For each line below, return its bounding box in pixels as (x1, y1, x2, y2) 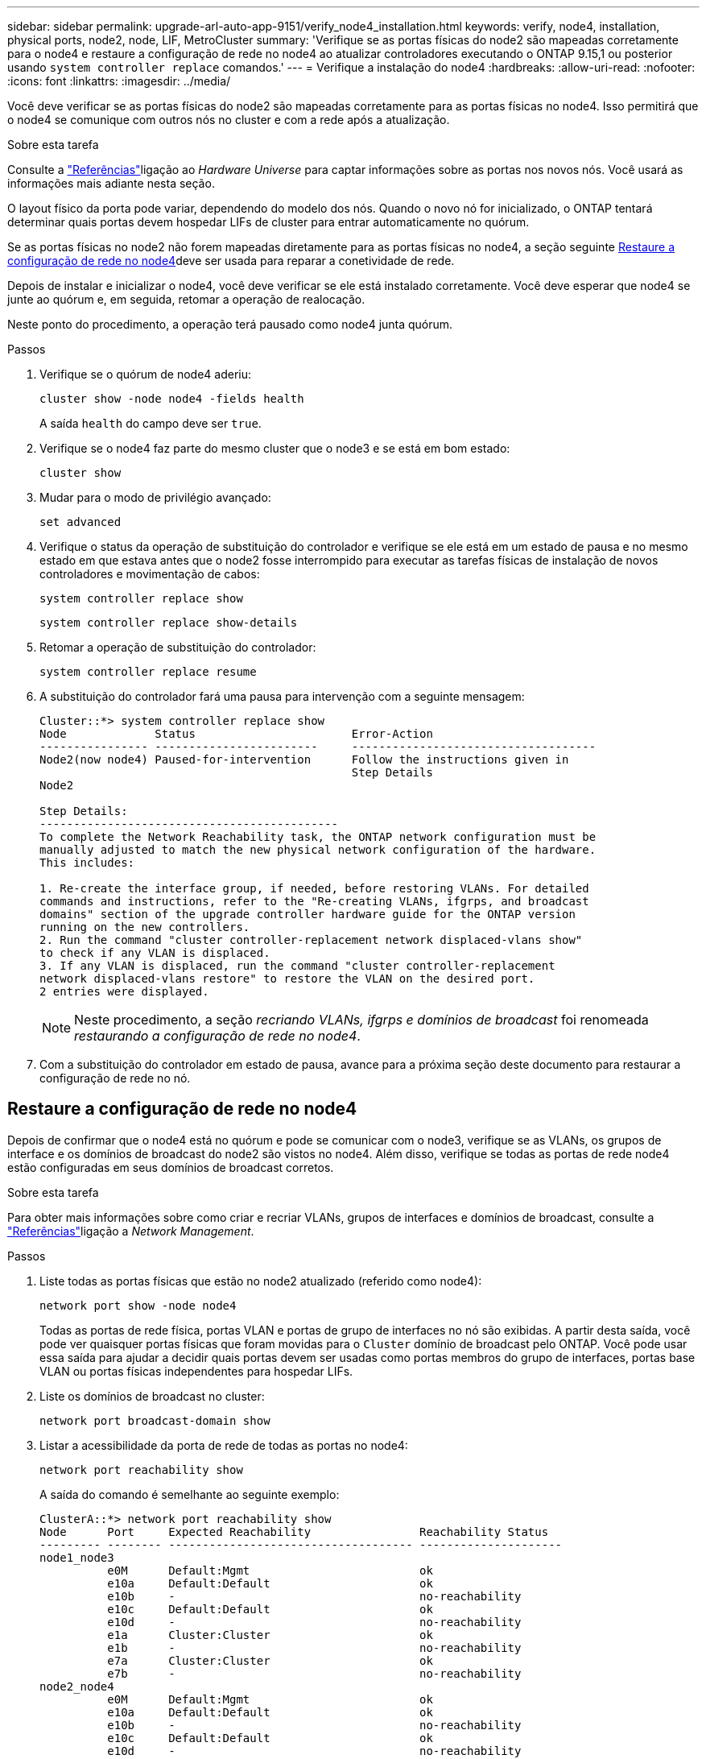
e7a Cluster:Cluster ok (107, 1653, 433, 1667)
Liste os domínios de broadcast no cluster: (39, 1389, 265, 1403)
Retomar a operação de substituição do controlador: (39, 640, 316, 654)
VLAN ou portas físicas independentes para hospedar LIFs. (39, 1364, 353, 1378)
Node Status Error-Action (39, 727, 433, 740)
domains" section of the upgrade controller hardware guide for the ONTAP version (39, 908, 576, 921)
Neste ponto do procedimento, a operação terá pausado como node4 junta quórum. (7, 317, 453, 331)
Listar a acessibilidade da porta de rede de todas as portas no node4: (39, 1438, 408, 1452)
